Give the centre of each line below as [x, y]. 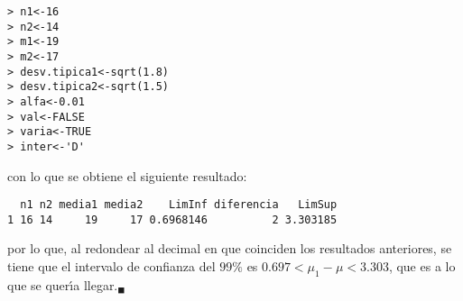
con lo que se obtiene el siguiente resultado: [127, 175]
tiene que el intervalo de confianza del [111, 266]
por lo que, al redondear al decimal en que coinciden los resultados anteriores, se [230, 248]
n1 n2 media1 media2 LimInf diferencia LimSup [179, 205]
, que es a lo [422, 266]
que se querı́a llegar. [63, 284]
